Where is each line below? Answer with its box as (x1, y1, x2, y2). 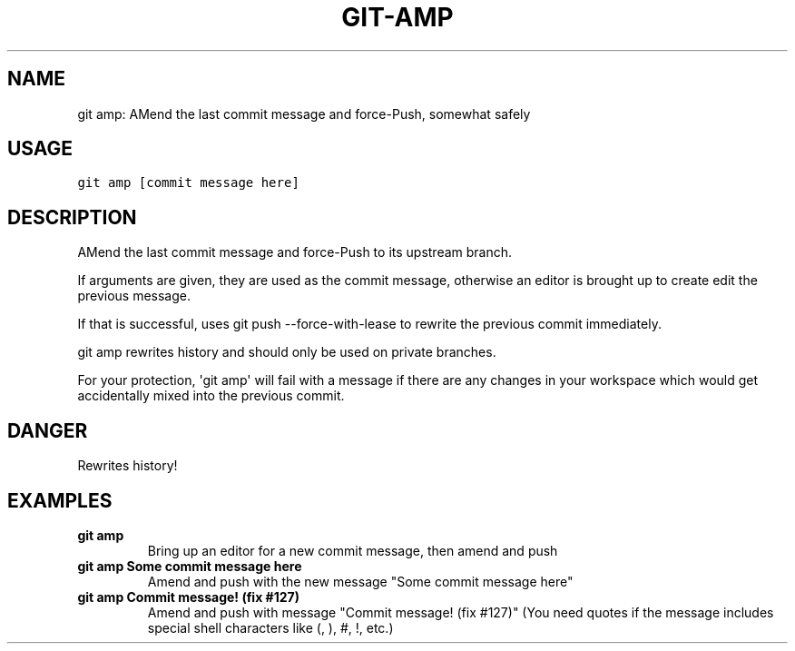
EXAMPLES (7, 488, 113, 512)
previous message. (77, 288, 191, 304)
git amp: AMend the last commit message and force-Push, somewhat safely (77, 105, 531, 122)
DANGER (7, 419, 88, 442)
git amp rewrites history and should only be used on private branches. (77, 344, 496, 360)
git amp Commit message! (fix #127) (77, 588, 299, 605)
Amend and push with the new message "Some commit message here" (147, 573, 574, 589)
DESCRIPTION (7, 205, 137, 229)
